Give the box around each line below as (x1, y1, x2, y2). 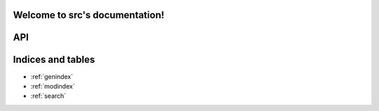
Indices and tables (13, 54, 95, 66)
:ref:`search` (30, 91, 67, 101)
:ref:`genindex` (30, 72, 74, 80)
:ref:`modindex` (30, 82, 75, 90)
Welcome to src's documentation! (13, 9, 165, 21)
